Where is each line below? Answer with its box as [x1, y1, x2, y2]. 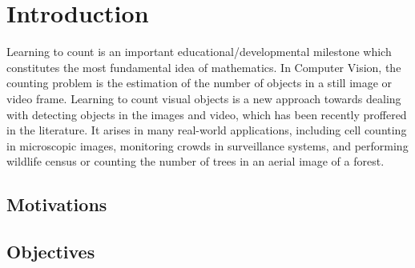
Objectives [6, 239, 95, 264]
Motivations [6, 192, 107, 217]
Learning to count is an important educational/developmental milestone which [6, 43, 392, 60]
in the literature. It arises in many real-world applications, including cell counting [6, 122, 407, 138]
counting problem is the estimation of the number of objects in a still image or [6, 74, 393, 91]
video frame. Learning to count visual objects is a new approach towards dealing [6, 90, 401, 106]
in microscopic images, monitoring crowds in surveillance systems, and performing [6, 137, 409, 154]
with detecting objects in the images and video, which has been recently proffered [6, 106, 407, 122]
